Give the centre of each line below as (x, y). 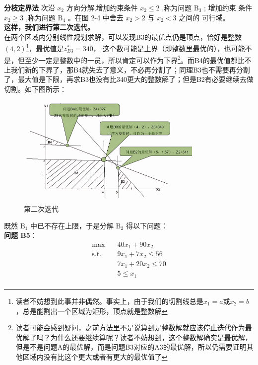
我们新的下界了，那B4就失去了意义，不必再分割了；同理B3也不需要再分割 (130, 69)
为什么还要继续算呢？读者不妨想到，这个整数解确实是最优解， (151, 337)
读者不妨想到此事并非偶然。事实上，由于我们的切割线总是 (109, 301)
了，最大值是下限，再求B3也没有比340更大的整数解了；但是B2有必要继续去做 (129, 79)
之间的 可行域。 (204, 17)
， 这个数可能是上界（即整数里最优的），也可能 (169, 48)
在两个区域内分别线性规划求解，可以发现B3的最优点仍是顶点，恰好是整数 (123, 36)
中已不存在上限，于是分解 (72, 225)
